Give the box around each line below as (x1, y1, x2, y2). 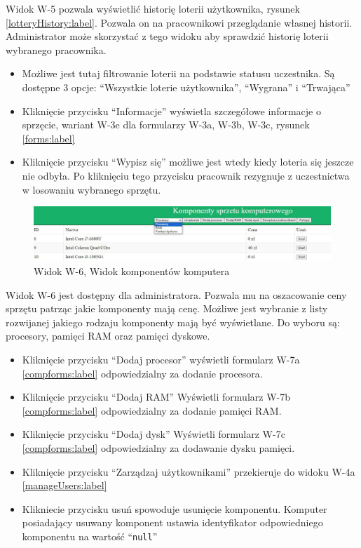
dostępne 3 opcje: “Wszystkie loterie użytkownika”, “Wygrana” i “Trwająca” (22, 79, 350, 94)
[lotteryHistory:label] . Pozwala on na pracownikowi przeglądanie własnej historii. (6, 15, 353, 29)
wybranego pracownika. (6, 42, 107, 57)
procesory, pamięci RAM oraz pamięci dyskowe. (6, 328, 210, 343)
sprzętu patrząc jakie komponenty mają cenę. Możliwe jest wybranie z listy (6, 301, 328, 316)
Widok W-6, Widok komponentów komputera (34, 263, 230, 278)
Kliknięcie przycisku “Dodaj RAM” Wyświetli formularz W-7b (22, 389, 290, 404)
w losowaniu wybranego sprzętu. (22, 182, 161, 196)
